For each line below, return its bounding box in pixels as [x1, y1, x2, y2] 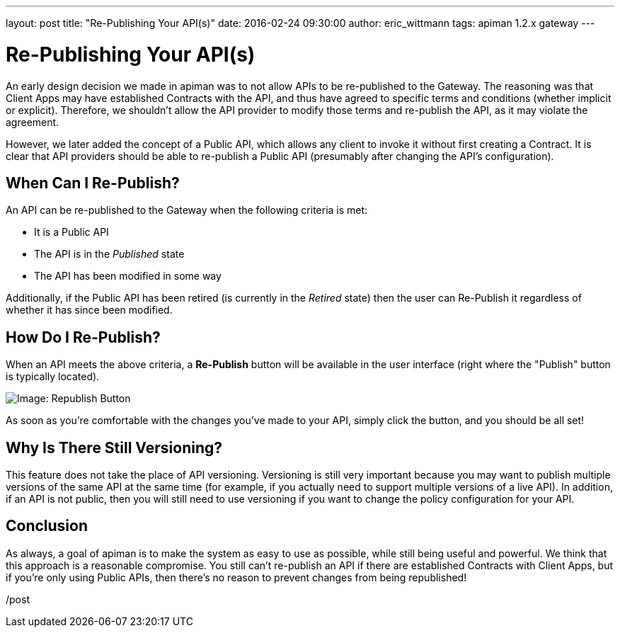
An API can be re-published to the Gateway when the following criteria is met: [6, 204, 368, 217]
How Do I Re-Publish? [6, 328, 161, 346]
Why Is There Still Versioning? [6, 438, 223, 457]
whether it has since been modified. [6, 304, 173, 316]
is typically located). [6, 370, 100, 383]
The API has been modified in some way [34, 270, 222, 283]
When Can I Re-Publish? [6, 173, 180, 192]
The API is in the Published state [34, 248, 185, 261]
